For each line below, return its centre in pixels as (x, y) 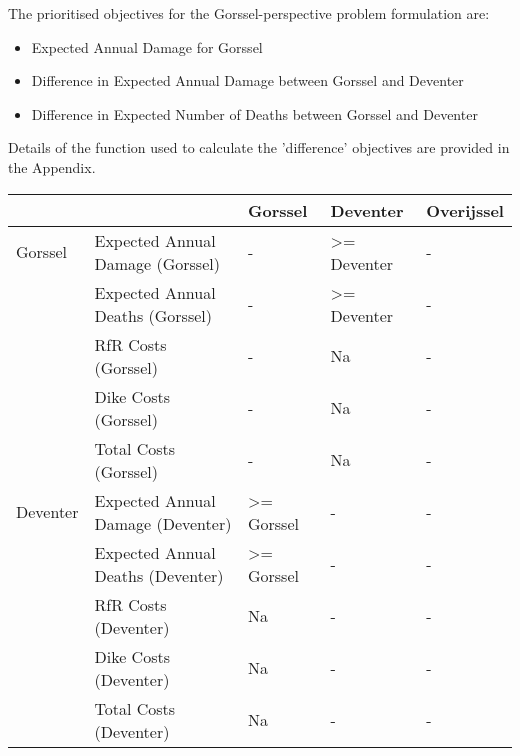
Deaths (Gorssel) (153, 315)
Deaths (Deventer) (159, 575)
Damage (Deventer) (163, 523)
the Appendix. (52, 166)
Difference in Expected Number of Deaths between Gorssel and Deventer (254, 113)
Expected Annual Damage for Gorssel (147, 46)
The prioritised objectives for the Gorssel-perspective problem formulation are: (249, 13)
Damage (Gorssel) (157, 263)
